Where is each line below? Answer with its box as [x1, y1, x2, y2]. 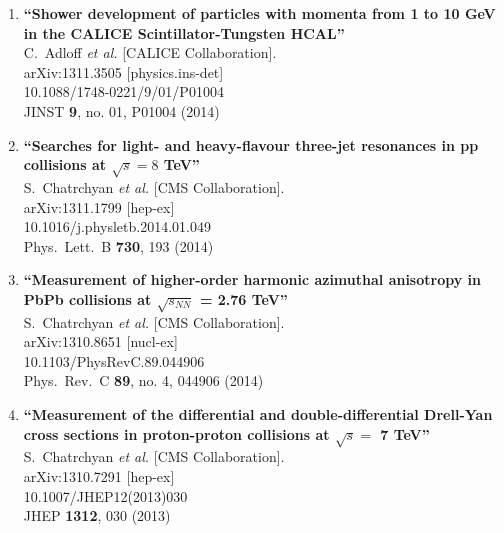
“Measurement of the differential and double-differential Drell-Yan [23, 404, 493, 425]
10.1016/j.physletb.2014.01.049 [23, 216, 211, 237]
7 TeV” [380, 423, 430, 444]
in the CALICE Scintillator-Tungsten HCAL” [23, 22, 345, 43]
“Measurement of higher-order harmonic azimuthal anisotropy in [23, 269, 481, 290]
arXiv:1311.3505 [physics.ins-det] [23, 61, 224, 82]
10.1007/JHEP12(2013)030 [23, 485, 188, 506]
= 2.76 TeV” [199, 288, 288, 309]
